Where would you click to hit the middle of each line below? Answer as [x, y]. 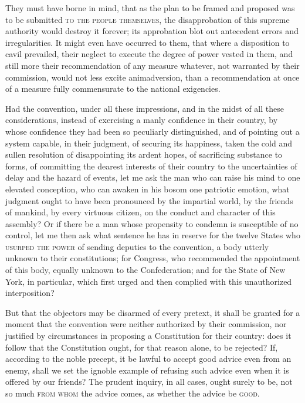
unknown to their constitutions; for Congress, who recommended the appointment [153, 258]
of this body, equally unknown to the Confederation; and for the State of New [145, 270]
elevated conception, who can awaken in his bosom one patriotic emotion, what [148, 189]
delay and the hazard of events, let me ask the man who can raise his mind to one [153, 177]
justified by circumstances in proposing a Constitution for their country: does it [148, 336]
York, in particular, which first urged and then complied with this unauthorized [149, 281]
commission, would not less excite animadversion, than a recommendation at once [152, 77]
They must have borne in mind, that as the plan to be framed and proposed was [150, 8]
